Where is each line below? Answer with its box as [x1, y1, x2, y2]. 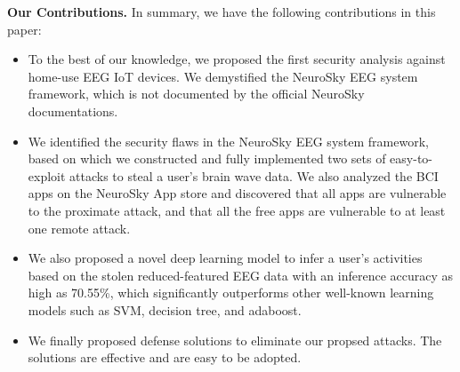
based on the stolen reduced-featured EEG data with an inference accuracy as [28, 265, 454, 284]
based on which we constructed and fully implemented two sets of [28, 149, 386, 168]
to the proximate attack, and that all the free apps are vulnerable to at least [28, 201, 446, 219]
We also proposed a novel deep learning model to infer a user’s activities [28, 249, 423, 267]
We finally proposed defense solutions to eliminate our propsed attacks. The [28, 330, 442, 349]
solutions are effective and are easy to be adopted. [28, 348, 302, 367]
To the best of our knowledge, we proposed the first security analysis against [28, 50, 446, 68]
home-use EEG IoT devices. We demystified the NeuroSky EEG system [28, 67, 418, 85]
